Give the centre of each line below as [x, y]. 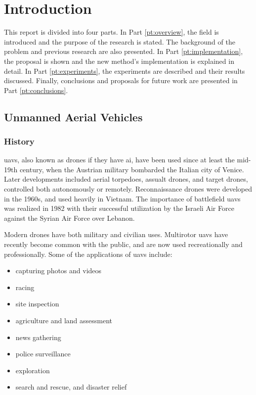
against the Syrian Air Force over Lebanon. [69, 218]
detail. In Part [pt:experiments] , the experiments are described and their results [125, 71]
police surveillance [43, 354]
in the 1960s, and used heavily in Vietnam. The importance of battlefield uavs [122, 198]
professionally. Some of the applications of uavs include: [88, 254]
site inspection [37, 304]
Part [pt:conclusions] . [36, 90]
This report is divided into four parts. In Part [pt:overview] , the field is [111, 32]
